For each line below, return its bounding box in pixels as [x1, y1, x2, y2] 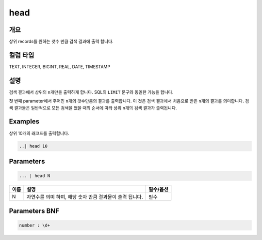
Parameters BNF [9, 207, 60, 215]
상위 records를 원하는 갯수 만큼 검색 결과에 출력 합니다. [9, 39, 114, 45]
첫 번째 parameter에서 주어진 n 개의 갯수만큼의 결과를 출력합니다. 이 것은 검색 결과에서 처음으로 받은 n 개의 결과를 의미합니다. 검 [9, 98, 249, 104]
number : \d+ [19, 223, 50, 228]
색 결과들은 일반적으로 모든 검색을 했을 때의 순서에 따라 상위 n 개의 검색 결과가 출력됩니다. [9, 105, 177, 111]
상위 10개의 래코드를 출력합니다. [9, 130, 69, 136]
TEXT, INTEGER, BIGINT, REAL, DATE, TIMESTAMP [9, 63, 111, 70]
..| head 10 [19, 143, 48, 149]
